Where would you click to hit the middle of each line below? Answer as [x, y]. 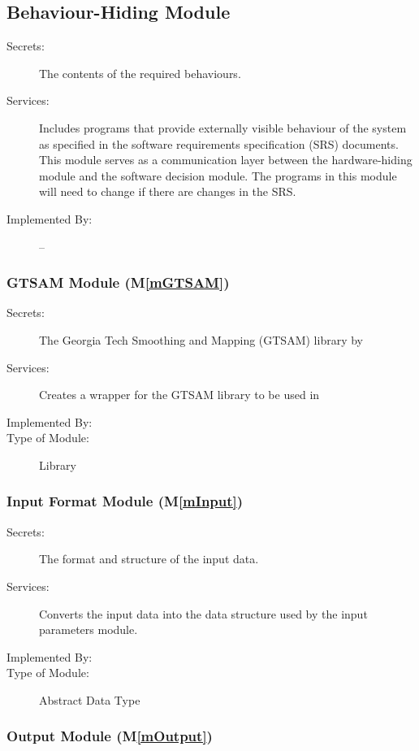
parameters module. [89, 629]
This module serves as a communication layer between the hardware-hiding [226, 160]
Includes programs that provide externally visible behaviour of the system [223, 127]
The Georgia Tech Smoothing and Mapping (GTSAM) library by [201, 339]
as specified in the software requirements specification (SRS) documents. [219, 143]
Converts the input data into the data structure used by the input [203, 613]
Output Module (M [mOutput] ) [110, 736]
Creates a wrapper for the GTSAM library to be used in [179, 395]
